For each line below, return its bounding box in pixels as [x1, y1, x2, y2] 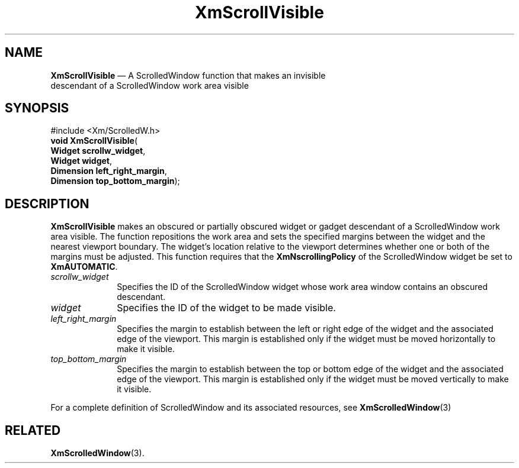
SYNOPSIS [5, 101, 69, 116]
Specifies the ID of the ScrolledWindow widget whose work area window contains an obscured [117, 282, 488, 292]
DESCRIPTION [5, 196, 89, 211]
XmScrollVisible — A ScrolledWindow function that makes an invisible [50, 70, 326, 80]
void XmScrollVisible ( [50, 135, 138, 146]
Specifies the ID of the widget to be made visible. [117, 302, 336, 314]
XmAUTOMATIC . [50, 262, 118, 272]
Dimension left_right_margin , [50, 166, 167, 176]
